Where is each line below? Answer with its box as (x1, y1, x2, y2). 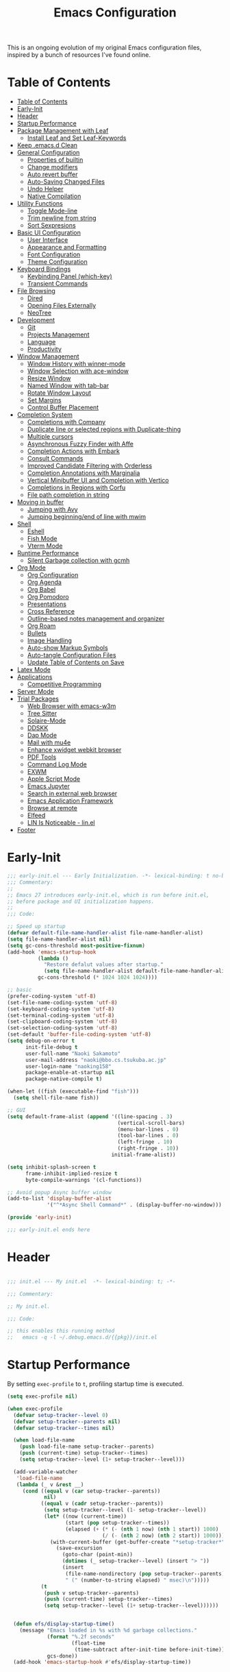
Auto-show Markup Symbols (27, 644, 108, 652)
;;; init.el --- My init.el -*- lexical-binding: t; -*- (7, 1278, 176, 1285)
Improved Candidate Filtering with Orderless (27, 461, 153, 470)
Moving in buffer (16, 498, 64, 507)
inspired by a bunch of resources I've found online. (7, 51, 151, 59)
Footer (16, 826, 36, 834)
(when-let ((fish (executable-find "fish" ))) (7, 1088, 139, 1095)
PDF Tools (27, 753, 57, 762)
